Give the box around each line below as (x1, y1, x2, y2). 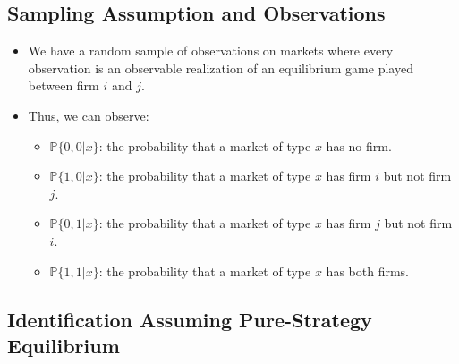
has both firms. (326, 261, 409, 280)
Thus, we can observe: (28, 106, 149, 124)
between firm (28, 76, 99, 95)
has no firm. (326, 136, 392, 155)
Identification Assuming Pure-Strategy (7, 305, 372, 333)
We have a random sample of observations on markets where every (28, 41, 394, 60)
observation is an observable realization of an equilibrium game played (28, 58, 413, 77)
